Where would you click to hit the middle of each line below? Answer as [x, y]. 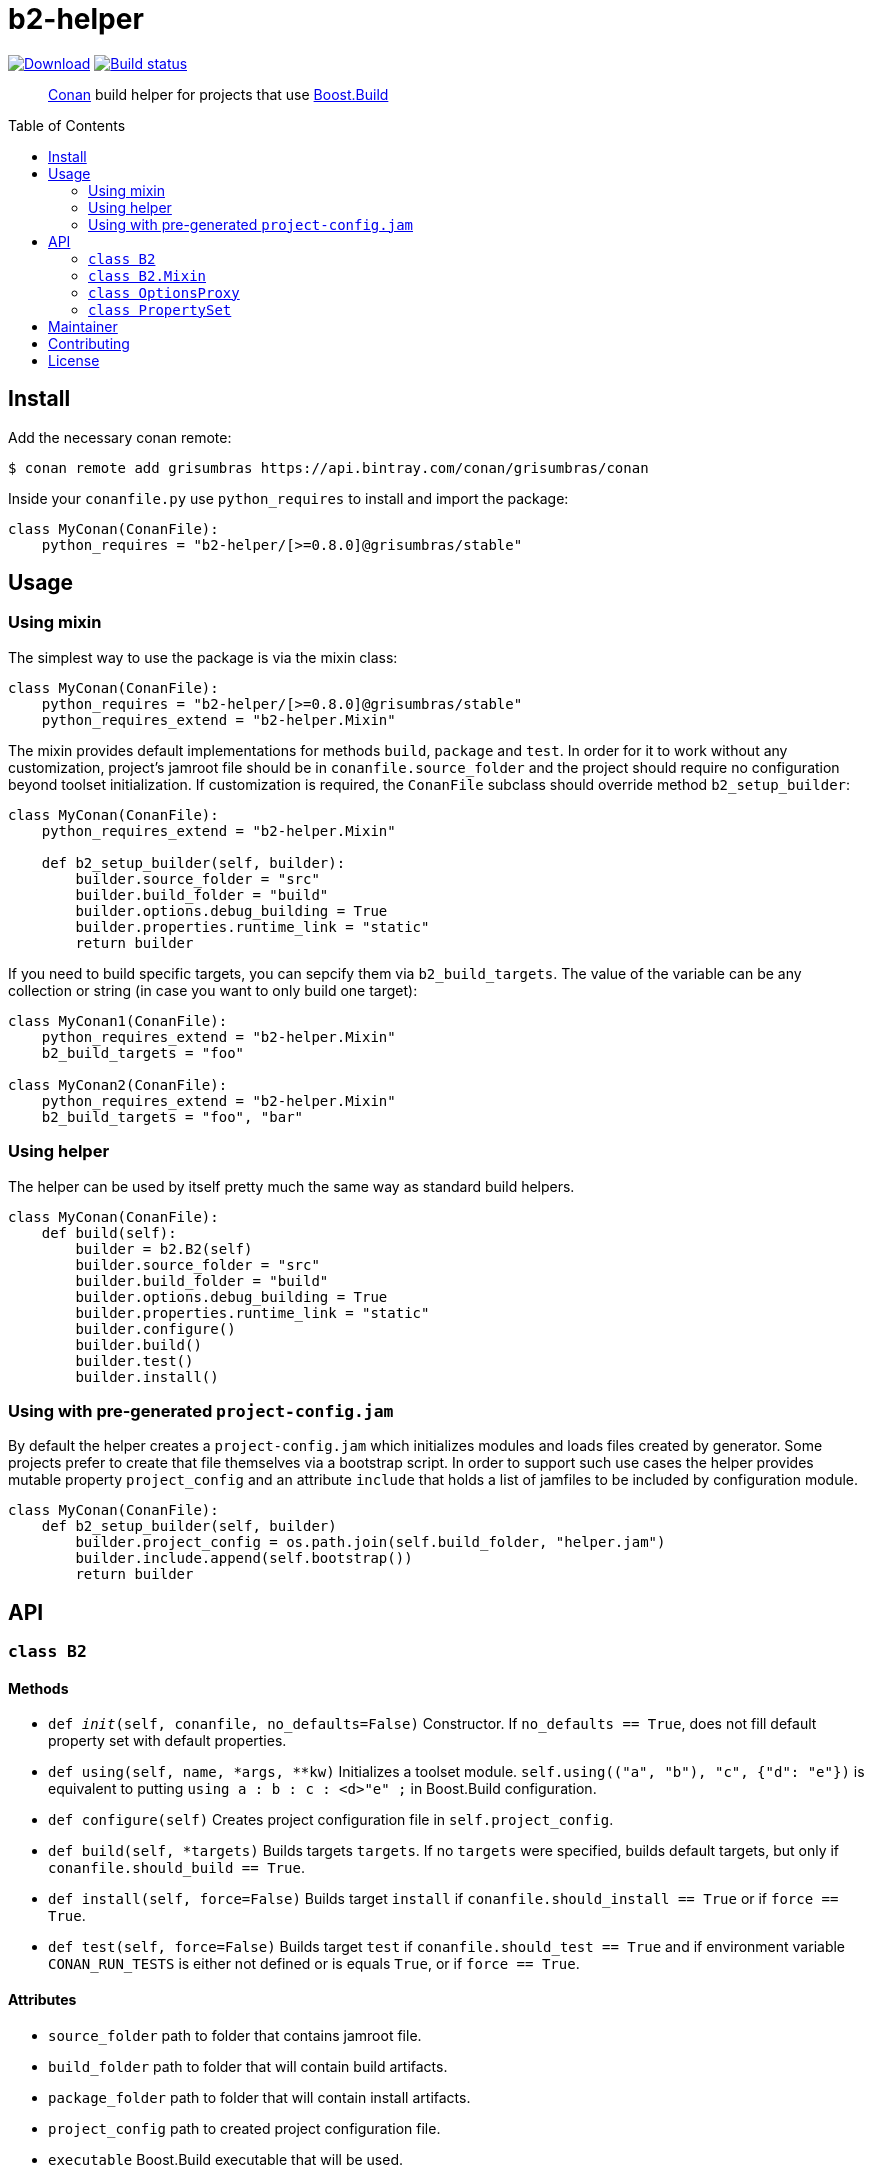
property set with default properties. [167, 1741]
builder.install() [147, 1376]
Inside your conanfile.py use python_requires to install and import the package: [288, 498]
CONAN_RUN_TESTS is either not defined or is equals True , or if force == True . [314, 1964]
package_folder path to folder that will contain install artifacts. [259, 2097]
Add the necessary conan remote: [120, 437]
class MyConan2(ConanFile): [118, 1084]
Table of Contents [67, 125]
